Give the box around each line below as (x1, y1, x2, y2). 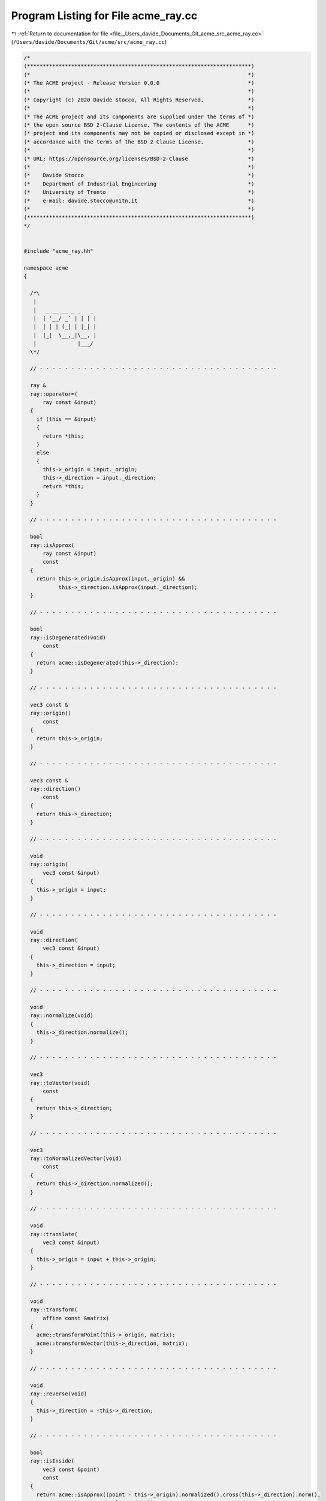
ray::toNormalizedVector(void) (30, 1155, 122, 1162)
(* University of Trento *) (23, 189, 255, 196)
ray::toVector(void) (30, 1080, 90, 1086)
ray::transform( (30, 1306, 78, 1313)
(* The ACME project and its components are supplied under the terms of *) (23, 113, 255, 120)
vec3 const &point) (43, 1466, 100, 1473)
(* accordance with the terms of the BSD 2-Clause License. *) (23, 138, 255, 145)
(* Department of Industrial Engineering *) (23, 180, 255, 187)
